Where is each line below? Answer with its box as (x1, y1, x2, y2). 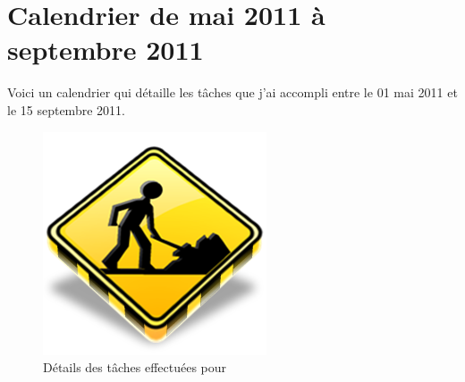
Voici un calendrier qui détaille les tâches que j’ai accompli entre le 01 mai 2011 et (7, 83, 458, 102)
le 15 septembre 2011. (7, 100, 125, 119)
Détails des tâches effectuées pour (43, 358, 227, 377)
